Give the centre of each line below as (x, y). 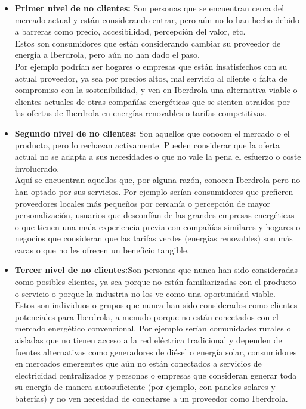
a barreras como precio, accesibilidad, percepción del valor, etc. (130, 31)
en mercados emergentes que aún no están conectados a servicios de (138, 363)
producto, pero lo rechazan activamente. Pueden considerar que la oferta (147, 145)
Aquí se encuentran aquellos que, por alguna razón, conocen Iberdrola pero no (157, 180)
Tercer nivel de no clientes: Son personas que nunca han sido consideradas (156, 270)
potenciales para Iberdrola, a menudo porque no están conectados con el (146, 316)
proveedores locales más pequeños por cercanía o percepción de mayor (143, 203)
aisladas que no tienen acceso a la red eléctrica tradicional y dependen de (148, 340)
